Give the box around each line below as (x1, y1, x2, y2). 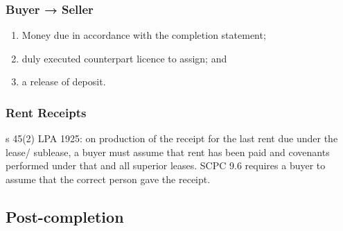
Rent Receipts (6, 103, 87, 121)
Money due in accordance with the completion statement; (21, 28, 266, 42)
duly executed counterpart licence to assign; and (21, 51, 227, 65)
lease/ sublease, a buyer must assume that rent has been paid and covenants (6, 144, 330, 159)
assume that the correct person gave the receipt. (6, 172, 211, 186)
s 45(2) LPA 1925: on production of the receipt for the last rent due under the (6, 131, 338, 146)
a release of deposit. (21, 74, 106, 89)
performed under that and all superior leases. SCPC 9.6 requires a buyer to (6, 158, 326, 173)
